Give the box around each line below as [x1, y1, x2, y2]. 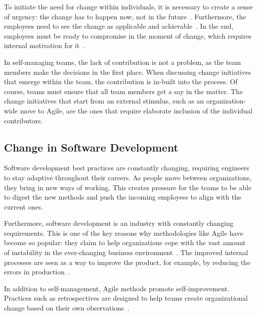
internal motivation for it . [4, 40, 85, 51]
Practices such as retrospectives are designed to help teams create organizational [4, 293, 248, 303]
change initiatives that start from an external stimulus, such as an [4, 96, 204, 106]
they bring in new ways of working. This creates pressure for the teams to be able [4, 182, 252, 192]
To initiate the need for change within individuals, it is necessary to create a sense [4, 1, 253, 11]
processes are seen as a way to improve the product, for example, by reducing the [4, 257, 251, 267]
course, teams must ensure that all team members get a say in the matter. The [4, 86, 243, 96]
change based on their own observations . [4, 303, 129, 313]
